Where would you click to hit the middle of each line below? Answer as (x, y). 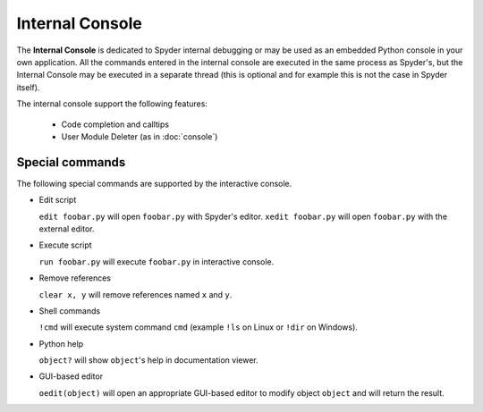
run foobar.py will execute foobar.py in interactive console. (157, 261)
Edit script (58, 200)
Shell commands (70, 311)
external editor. (67, 229)
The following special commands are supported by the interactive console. (154, 183)
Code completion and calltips (115, 124)
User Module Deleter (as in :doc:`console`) (140, 136)
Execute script (66, 245)
